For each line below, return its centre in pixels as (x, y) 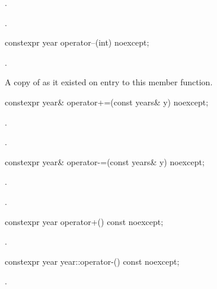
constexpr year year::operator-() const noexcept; (92, 261)
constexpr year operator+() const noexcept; (84, 221)
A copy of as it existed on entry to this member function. (109, 82)
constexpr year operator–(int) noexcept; (77, 42)
